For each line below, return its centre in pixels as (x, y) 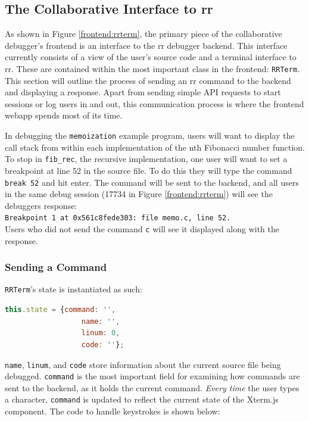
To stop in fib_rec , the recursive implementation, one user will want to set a (146, 159)
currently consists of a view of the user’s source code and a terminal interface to (151, 57)
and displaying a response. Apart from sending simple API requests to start (143, 92)
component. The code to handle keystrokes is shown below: (113, 411)
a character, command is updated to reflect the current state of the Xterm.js (142, 399)
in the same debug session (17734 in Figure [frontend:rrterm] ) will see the (139, 194)
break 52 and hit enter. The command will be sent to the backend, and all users (152, 182)
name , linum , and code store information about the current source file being (143, 364)
